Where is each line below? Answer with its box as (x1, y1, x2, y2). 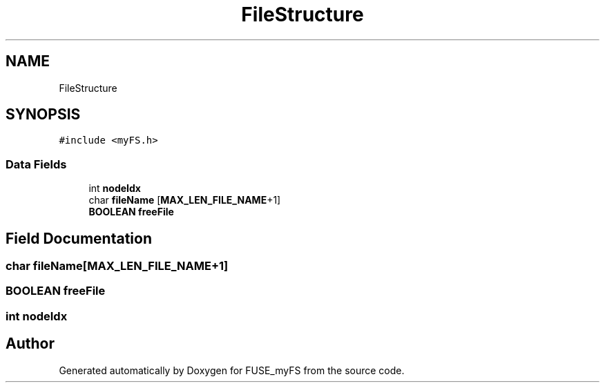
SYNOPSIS (6, 106, 81, 124)
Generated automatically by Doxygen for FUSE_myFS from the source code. (59, 364, 405, 376)
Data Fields (6, 157, 67, 171)
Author (6, 335, 55, 353)
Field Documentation (6, 229, 152, 247)
